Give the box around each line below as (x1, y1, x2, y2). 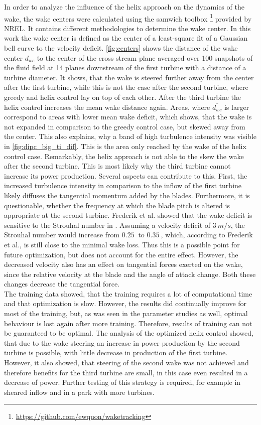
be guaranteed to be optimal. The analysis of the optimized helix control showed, (4, 328, 253, 338)
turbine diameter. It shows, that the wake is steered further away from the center (4, 72, 254, 82)
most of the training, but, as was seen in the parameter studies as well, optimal (4, 308, 248, 319)
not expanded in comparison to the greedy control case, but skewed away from (4, 121, 245, 131)
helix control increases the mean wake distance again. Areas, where (4, 101, 210, 112)
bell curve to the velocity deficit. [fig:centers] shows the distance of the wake (4, 43, 238, 53)
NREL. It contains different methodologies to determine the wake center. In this (4, 23, 251, 33)
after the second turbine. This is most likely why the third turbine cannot (4, 161, 231, 171)
